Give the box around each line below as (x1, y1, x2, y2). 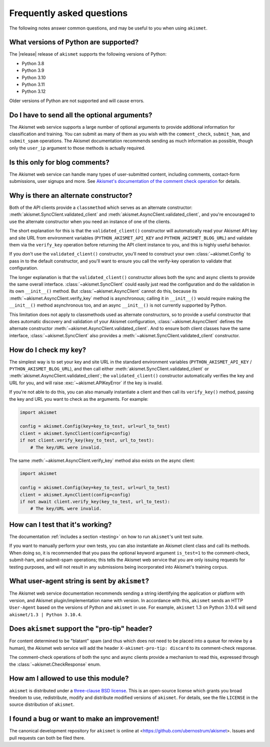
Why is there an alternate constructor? (9, 191, 132, 200)
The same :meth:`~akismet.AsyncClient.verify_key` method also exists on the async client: (9, 457, 195, 463)
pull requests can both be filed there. (9, 734, 85, 741)
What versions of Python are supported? (9, 38, 139, 47)
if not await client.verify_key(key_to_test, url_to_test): (19, 499, 170, 505)
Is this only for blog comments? (9, 158, 109, 166)
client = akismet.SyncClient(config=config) (19, 430, 131, 436)
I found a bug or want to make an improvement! (9, 714, 159, 723)
